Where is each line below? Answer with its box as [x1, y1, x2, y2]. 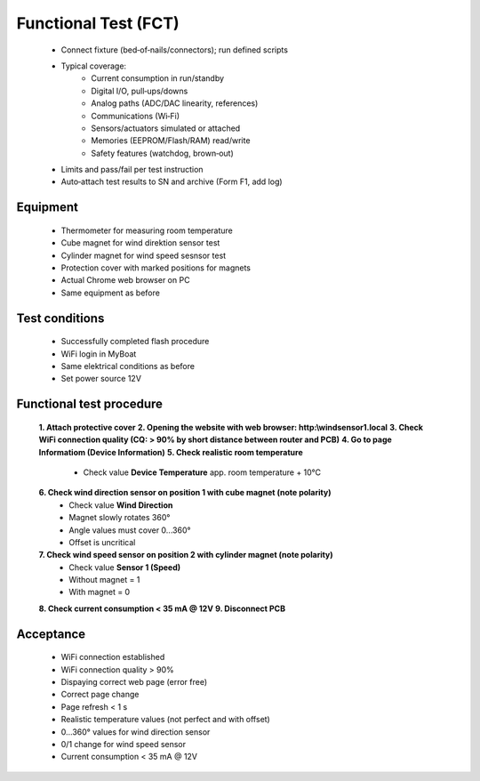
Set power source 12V [60, 374, 142, 384]
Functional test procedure [16, 397, 164, 412]
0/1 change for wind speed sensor [60, 739, 187, 750]
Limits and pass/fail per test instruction [60, 165, 204, 175]
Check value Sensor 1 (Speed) [68, 561, 181, 573]
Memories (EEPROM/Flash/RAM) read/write [91, 135, 251, 146]
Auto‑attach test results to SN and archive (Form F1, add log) [60, 176, 284, 187]
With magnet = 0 [68, 587, 131, 598]
